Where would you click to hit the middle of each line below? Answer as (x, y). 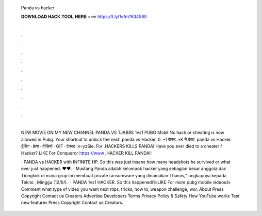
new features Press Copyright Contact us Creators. (72, 203)
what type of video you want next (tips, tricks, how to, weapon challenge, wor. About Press (133, 189)
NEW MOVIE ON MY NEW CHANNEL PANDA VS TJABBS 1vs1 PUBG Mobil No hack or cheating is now (123, 133)
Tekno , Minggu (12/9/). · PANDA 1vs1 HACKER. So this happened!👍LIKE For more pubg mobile (116, 183)
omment (31, 189)
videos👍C (221, 183)
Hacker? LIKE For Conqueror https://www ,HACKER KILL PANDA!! (87, 153)
